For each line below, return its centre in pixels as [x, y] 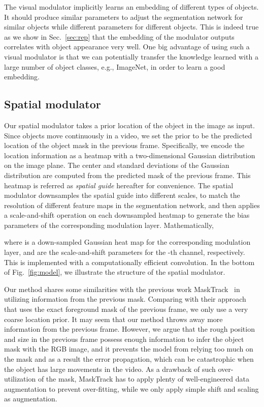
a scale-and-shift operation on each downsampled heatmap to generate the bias [127, 215]
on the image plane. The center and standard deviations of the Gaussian [117, 165]
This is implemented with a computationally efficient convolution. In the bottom [129, 262]
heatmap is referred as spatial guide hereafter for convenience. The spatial [119, 185]
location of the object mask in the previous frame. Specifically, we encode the [124, 145]
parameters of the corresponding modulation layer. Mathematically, [109, 225]
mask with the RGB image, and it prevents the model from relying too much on [129, 349]
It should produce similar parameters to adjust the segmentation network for [124, 17]
